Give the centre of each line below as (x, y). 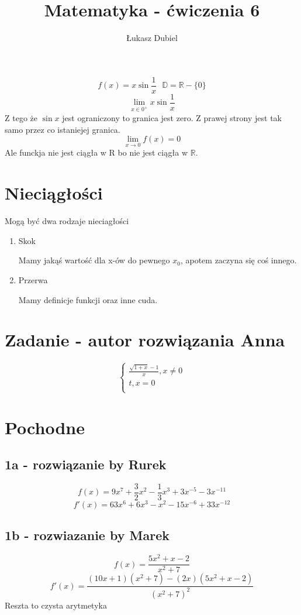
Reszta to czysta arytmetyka (56, 605)
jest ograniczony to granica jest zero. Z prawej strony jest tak (172, 118)
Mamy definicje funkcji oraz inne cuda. (88, 299)
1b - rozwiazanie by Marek (87, 535)
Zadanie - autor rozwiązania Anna (145, 340)
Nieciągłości (54, 193)
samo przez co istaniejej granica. (63, 129)
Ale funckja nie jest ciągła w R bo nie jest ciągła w (96, 152)
